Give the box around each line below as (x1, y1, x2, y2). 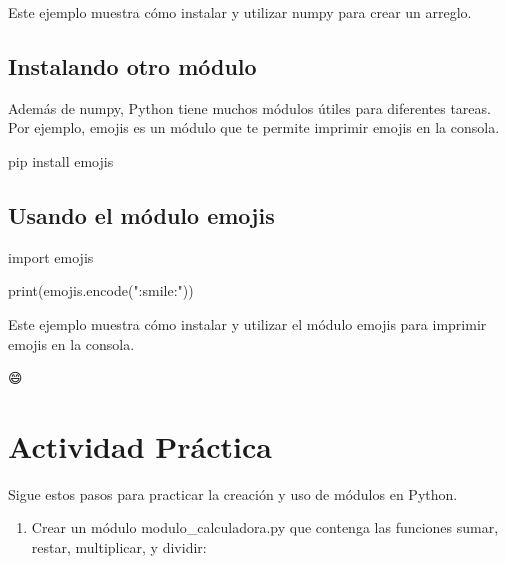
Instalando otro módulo (8, 50, 257, 81)
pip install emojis (8, 150, 114, 171)
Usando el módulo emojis (8, 199, 275, 230)
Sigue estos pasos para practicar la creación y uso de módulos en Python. (8, 483, 458, 504)
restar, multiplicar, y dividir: (31, 537, 207, 558)
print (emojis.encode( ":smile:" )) (8, 280, 194, 301)
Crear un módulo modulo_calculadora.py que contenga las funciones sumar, (31, 517, 499, 538)
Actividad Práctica (8, 425, 272, 466)
